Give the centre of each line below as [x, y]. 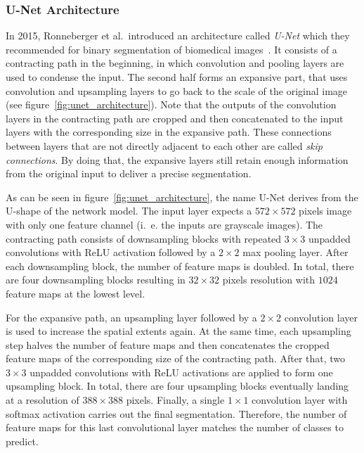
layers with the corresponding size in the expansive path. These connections [169, 132]
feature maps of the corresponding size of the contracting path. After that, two [176, 358]
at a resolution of [43, 400]
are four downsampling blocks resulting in [96, 280]
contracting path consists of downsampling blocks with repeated [144, 238]
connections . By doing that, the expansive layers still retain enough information [177, 159]
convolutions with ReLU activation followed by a [111, 252]
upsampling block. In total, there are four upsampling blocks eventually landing [177, 386]
